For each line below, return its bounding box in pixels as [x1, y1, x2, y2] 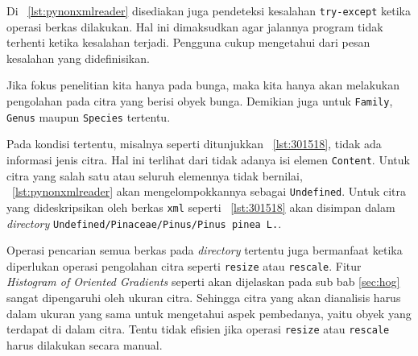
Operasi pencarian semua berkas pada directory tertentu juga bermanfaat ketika [6, 242, 403, 259]
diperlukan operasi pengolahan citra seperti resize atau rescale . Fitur [6, 257, 362, 274]
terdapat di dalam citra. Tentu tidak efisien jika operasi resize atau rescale [6, 321, 390, 337]
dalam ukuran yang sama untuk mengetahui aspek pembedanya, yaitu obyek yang [6, 304, 412, 321]
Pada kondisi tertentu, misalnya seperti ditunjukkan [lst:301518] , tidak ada [6, 135, 382, 152]
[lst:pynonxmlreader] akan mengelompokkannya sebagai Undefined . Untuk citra [12, 183, 407, 200]
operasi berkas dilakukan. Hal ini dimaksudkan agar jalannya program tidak [6, 18, 383, 35]
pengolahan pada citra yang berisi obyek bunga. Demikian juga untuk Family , [6, 93, 393, 110]
